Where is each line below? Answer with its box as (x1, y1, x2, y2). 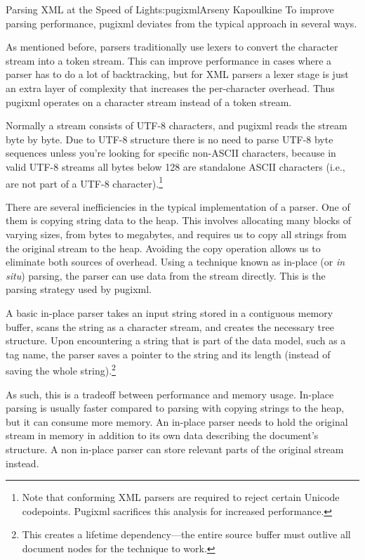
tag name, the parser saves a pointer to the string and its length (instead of (6, 346, 331, 361)
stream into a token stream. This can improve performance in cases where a (6, 53, 332, 67)
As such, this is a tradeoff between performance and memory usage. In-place (6, 386, 334, 401)
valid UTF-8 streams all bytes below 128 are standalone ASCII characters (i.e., (6, 159, 345, 174)
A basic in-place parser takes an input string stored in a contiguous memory (6, 305, 333, 320)
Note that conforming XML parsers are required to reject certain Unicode (22, 490, 340, 504)
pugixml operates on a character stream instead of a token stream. (6, 94, 292, 109)
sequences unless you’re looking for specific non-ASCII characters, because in (6, 145, 336, 160)
